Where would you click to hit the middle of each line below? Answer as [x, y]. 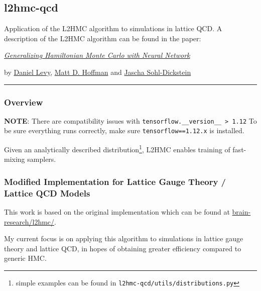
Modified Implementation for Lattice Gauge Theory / [115, 181]
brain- [241, 212]
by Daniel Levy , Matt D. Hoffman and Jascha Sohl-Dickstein [98, 72]
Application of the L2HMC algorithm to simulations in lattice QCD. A [113, 28]
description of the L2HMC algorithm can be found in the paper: [103, 38]
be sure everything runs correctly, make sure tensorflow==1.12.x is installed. [124, 130]
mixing [15, 159]
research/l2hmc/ [29, 221]
